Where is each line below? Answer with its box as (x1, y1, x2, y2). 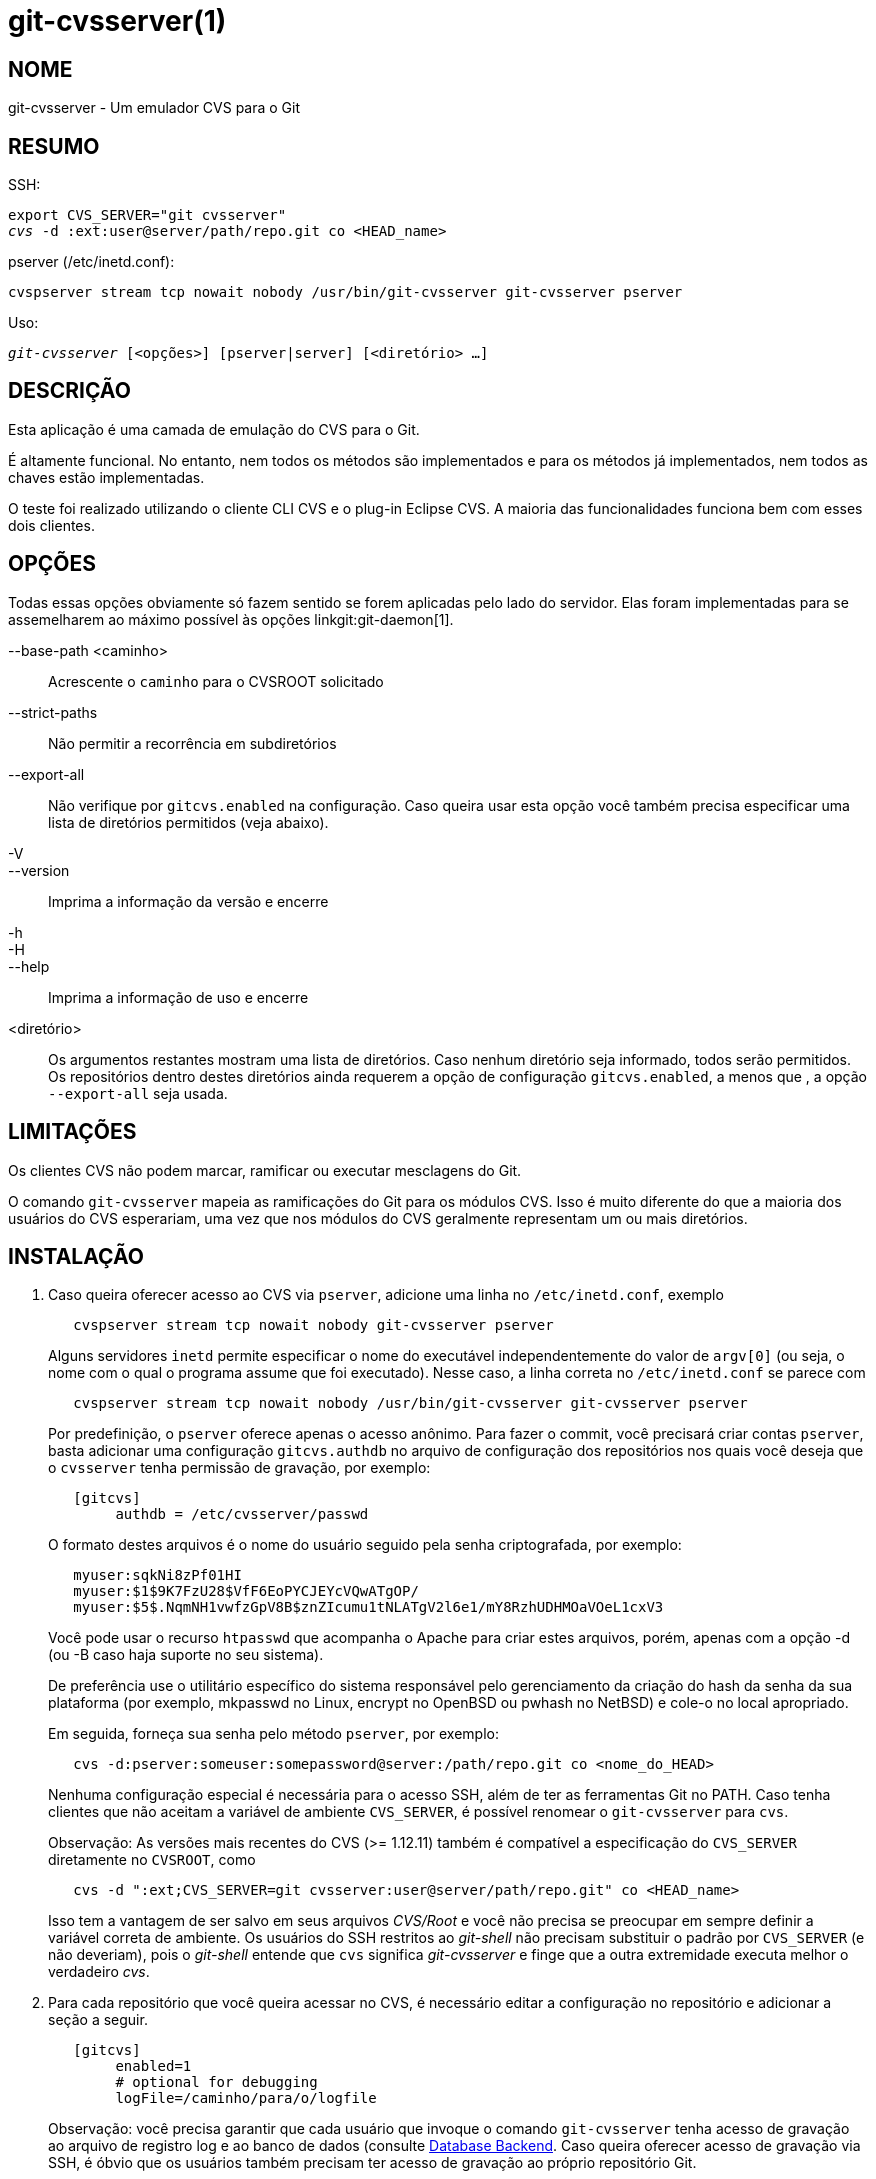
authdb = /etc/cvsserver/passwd (115, 1506, 369, 1523)
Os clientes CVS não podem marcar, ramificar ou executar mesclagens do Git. (8, 1161, 522, 1179)
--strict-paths (8, 703, 98, 721)
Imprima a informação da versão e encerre (48, 892, 329, 910)
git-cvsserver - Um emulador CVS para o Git (8, 99, 301, 117)
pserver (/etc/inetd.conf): (8, 253, 175, 271)
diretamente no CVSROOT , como (48, 1851, 256, 1869)
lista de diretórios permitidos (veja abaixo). (48, 813, 329, 831)
